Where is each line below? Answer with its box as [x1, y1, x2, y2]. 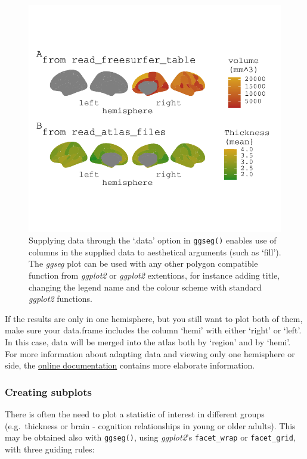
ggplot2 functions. [29, 292, 92, 305]
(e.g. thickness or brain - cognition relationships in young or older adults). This [5, 419, 296, 432]
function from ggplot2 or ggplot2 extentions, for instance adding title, [29, 269, 280, 282]
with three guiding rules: [5, 442, 95, 455]
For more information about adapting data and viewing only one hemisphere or [5, 347, 295, 360]
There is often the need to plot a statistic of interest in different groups [5, 408, 265, 420]
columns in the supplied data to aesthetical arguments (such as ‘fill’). [29, 245, 281, 258]
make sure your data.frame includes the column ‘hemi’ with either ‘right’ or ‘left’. [5, 324, 302, 336]
